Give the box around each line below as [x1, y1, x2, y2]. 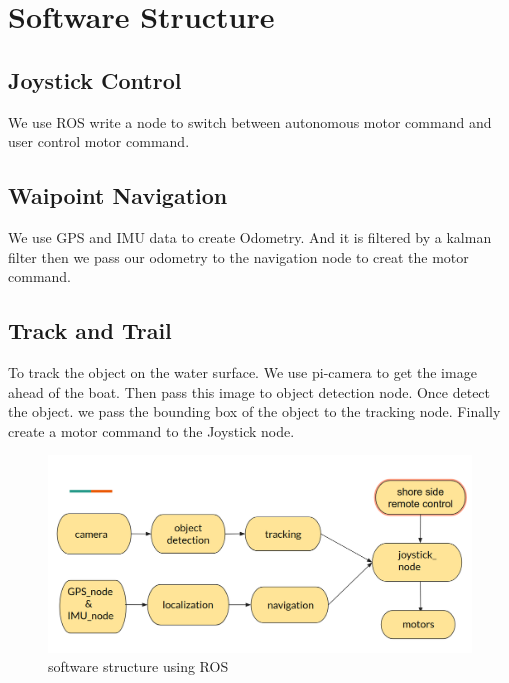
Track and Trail [8, 315, 172, 346]
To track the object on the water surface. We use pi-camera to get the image [8, 361, 477, 382]
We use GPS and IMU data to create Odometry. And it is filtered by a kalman [8, 226, 492, 247]
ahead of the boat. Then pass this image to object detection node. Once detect [8, 381, 491, 402]
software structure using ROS [48, 656, 229, 677]
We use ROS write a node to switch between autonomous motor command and [8, 111, 492, 132]
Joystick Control [8, 64, 182, 95]
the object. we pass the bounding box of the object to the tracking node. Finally [8, 401, 501, 422]
